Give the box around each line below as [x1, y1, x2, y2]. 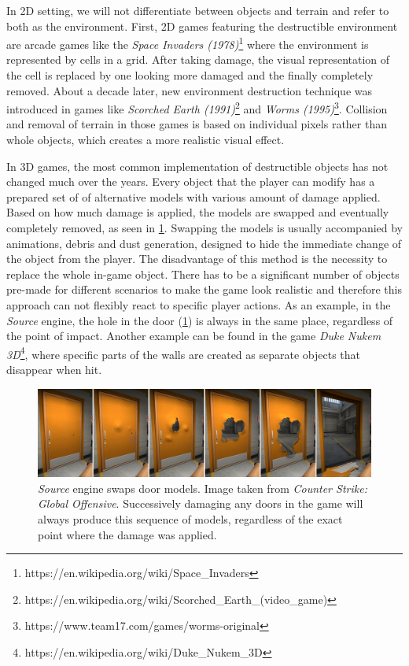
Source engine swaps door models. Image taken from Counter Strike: [38, 479, 367, 496]
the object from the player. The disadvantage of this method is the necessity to [6, 250, 388, 267]
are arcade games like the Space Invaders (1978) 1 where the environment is [6, 34, 369, 52]
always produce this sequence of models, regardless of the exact [38, 511, 343, 527]
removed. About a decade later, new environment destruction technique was [6, 82, 373, 98]
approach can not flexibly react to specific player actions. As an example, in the [6, 297, 391, 313]
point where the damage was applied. [38, 526, 217, 542]
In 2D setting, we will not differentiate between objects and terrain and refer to [6, 2, 389, 18]
